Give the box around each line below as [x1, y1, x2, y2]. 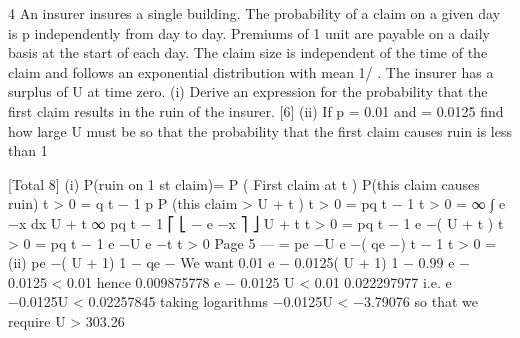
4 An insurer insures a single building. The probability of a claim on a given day [8, 3, 501, 23]
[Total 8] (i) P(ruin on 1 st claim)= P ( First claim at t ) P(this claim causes [8, 173, 480, 194]
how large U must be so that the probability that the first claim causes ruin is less [8, 120, 512, 141]
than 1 [8, 140, 48, 161]
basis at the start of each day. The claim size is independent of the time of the [8, 42, 488, 63]
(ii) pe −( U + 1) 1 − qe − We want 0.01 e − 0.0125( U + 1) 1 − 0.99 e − [8, 252, 470, 273]
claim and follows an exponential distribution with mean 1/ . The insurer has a [8, 61, 494, 82]
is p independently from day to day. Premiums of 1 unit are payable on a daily [8, 22, 490, 43]
